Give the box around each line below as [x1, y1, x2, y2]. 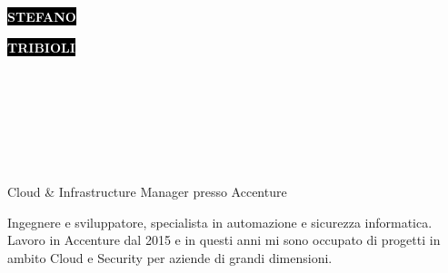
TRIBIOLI [7, 37, 75, 56]
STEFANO [7, 7, 76, 25]
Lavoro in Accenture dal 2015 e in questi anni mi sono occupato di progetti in [7, 230, 441, 249]
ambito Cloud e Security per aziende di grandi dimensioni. [7, 248, 333, 267]
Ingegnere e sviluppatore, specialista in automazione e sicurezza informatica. [7, 212, 433, 231]
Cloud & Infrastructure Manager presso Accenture [7, 182, 287, 201]
